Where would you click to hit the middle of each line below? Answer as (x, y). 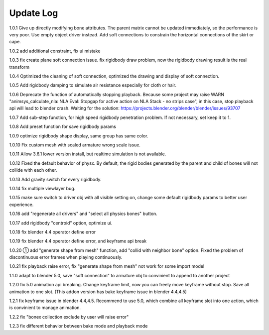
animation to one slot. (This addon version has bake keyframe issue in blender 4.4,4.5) (98, 292)
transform (19, 67)
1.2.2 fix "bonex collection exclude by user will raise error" (69, 317)
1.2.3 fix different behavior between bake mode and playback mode (78, 326)
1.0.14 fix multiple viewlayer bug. (42, 188)
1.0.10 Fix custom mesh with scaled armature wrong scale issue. (75, 145)
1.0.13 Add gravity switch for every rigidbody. (55, 179)
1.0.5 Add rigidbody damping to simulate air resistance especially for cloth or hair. (93, 85)
